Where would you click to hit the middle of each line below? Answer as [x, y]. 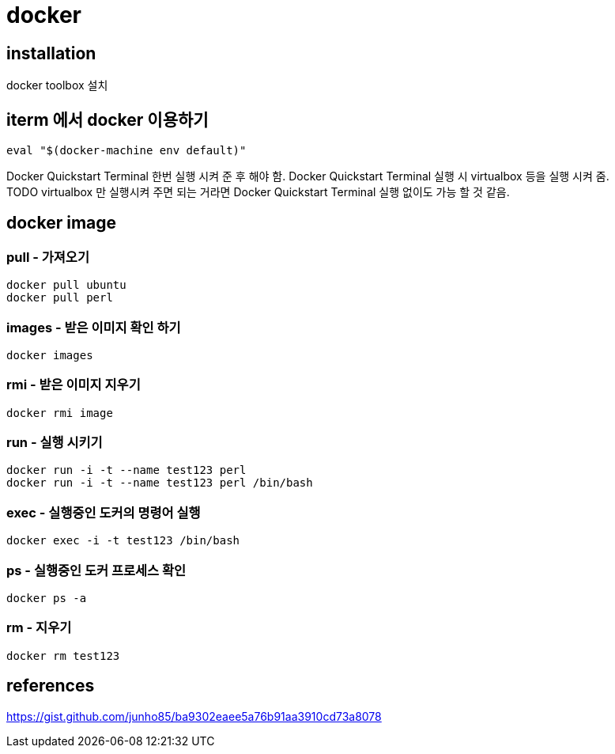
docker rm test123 [63, 655]
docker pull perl [60, 298]
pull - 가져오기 [48, 257]
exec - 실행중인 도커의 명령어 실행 [104, 512]
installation [51, 53]
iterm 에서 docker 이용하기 [108, 119]
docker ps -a [47, 598]
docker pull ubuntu [66, 285]
